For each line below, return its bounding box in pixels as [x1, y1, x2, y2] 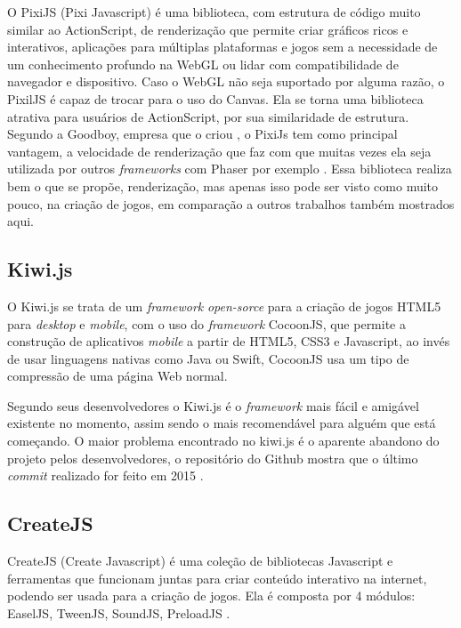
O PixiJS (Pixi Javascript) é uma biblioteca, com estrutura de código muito [7, 3, 421, 20]
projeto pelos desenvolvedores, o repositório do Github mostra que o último [7, 448, 418, 467]
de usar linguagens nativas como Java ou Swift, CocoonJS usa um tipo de [7, 349, 409, 367]
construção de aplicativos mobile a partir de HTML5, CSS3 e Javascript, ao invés [7, 332, 450, 350]
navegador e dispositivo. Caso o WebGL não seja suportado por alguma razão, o [7, 72, 445, 91]
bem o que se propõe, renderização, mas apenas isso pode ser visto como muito [7, 176, 439, 195]
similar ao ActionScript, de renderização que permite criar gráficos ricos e [7, 20, 408, 38]
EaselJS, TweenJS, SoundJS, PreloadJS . [7, 603, 230, 622]
